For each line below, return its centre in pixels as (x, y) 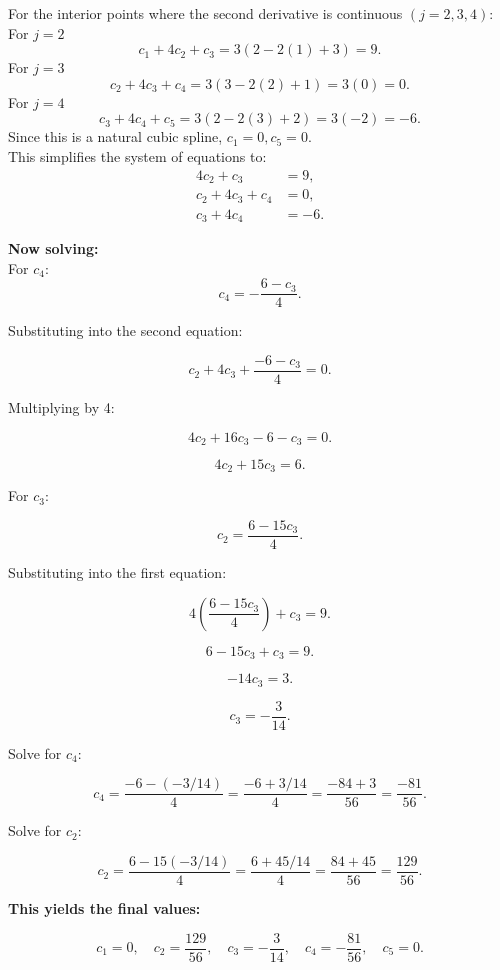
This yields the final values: (104, 907)
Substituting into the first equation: (117, 572)
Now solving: (53, 248)
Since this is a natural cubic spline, (115, 136)
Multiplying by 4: (61, 406)
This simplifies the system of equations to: (137, 155)
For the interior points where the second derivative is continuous (205, 13)
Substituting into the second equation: (125, 330)
